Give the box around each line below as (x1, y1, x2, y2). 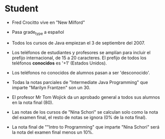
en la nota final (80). (11, 99, 54, 105)
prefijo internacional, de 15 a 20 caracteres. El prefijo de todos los (11, 55, 147, 61)
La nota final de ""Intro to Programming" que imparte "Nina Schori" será (11, 124, 160, 130)
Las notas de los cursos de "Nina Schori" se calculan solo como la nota (11, 109, 159, 115)
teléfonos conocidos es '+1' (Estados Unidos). (11, 60, 107, 66)
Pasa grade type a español (11, 29, 64, 36)
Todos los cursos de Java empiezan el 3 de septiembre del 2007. (11, 40, 145, 46)
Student (4, 3, 39, 14)
